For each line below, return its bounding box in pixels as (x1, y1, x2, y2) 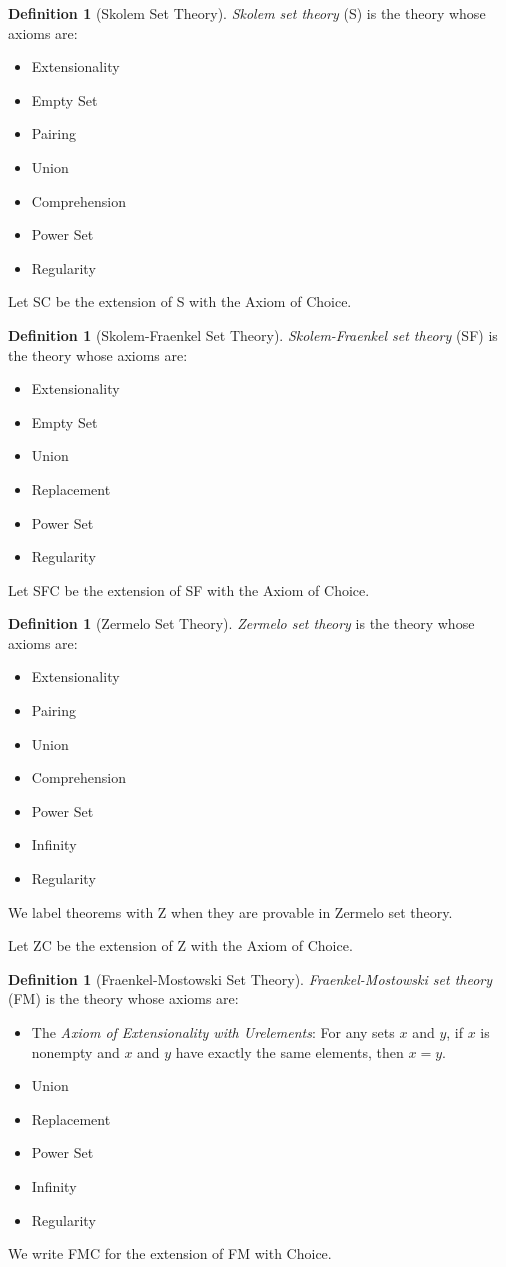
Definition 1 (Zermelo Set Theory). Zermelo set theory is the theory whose (8, 613, 475, 634)
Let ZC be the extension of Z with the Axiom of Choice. (8, 935, 353, 956)
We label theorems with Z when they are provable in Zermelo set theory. (8, 901, 453, 922)
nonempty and (31, 1041, 120, 1062)
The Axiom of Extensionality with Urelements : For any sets (31, 1022, 395, 1042)
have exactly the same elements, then (175, 1041, 404, 1062)
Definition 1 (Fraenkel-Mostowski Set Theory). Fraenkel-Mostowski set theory (8, 968, 493, 989)
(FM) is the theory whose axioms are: (8, 988, 239, 1009)
